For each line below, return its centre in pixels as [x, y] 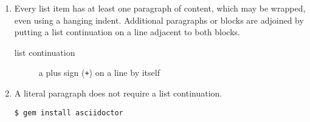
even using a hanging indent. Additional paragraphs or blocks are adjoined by [159, 20]
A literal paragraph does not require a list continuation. [118, 93]
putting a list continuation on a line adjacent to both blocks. [127, 32]
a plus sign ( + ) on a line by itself [99, 73]
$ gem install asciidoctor [69, 113]
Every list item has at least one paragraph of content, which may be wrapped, [160, 8]
